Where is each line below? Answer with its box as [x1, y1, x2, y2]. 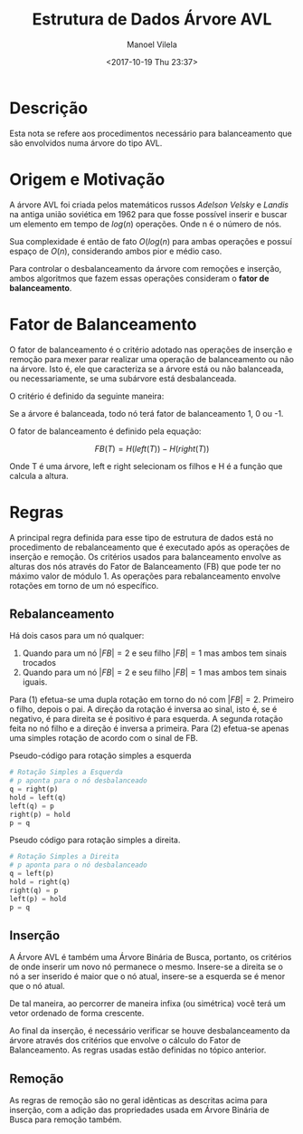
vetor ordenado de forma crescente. [9, 1008, 145, 1019]
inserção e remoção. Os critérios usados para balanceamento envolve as [9, 551, 282, 562]
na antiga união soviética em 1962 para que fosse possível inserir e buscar [9, 208, 288, 219]
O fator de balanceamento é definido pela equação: [9, 426, 202, 437]
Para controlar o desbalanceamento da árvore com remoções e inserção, [9, 263, 282, 274]
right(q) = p [9, 886, 59, 895]
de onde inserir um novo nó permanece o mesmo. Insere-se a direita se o [9, 961, 283, 973]
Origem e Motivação [9, 168, 166, 189]
